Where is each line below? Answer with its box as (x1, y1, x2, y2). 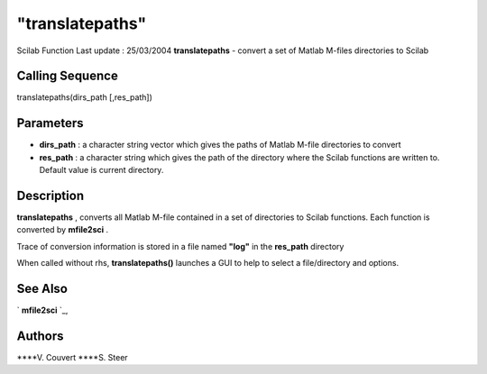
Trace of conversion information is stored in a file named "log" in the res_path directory (16, 241, 345, 251)
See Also (16, 281, 68, 296)
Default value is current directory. (39, 165, 164, 176)
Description (16, 187, 85, 203)
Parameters (16, 115, 84, 131)
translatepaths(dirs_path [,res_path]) (16, 92, 153, 103)
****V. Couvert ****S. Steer (16, 352, 128, 363)
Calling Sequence (16, 68, 119, 84)
